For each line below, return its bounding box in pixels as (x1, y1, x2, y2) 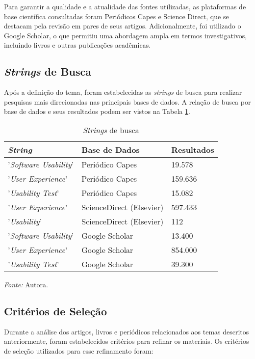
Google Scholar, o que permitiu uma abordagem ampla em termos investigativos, (4, 30, 247, 40)
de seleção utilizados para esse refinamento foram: (4, 345, 153, 356)
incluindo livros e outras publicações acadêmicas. (4, 40, 151, 50)
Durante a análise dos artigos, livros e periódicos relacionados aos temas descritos (4, 326, 249, 336)
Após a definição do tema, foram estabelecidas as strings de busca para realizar (4, 87, 242, 97)
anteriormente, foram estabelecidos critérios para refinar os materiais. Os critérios (4, 336, 249, 346)
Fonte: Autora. (4, 279, 48, 289)
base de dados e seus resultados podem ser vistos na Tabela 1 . (4, 106, 190, 116)
